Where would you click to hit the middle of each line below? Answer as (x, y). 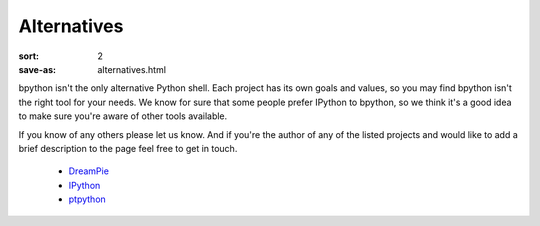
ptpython (87, 199)
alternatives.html (132, 69)
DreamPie (89, 171)
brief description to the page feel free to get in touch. (128, 148)
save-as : (37, 69)
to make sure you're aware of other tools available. (123, 116)
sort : (29, 56)
